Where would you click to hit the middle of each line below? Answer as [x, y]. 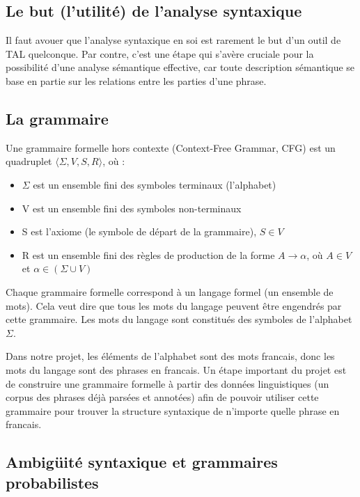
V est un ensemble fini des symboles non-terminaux [132, 208]
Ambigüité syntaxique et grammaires [142, 462]
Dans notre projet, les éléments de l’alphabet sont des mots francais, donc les [170, 356]
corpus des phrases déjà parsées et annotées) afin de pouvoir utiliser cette [162, 397]
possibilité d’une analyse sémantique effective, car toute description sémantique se [180, 67]
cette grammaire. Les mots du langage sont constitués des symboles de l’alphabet [179, 319]
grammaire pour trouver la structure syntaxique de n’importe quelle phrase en [173, 410]
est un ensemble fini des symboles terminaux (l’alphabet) [155, 184]
